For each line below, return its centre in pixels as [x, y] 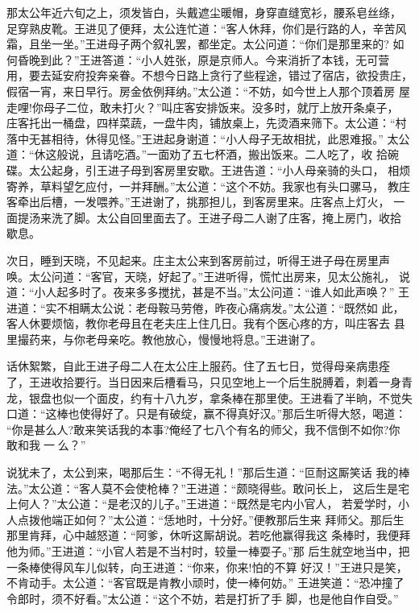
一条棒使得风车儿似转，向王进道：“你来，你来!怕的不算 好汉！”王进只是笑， [207, 567]
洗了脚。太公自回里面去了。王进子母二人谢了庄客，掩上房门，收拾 [226, 217]
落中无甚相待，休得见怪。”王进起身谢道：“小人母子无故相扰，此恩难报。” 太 [203, 138]
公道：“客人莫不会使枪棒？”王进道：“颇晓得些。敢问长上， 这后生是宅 [225, 488]
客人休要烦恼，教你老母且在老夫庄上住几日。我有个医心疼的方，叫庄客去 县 [206, 323]
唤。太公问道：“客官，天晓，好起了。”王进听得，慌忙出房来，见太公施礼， [201, 276]
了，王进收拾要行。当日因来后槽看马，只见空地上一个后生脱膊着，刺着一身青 [209, 382]
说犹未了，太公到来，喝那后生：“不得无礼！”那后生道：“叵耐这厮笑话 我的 [203, 472]
